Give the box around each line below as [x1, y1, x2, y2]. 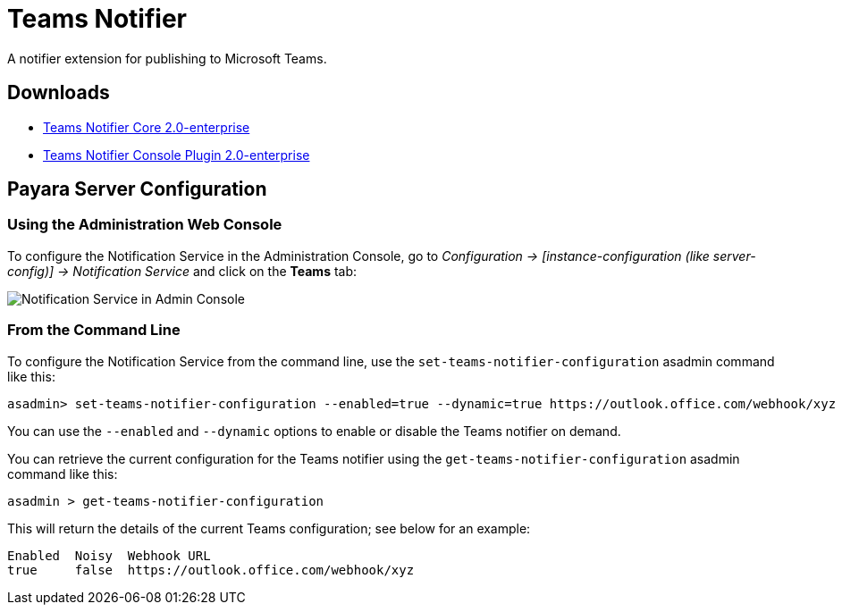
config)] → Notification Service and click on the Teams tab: [7, 263, 358, 279]
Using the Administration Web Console [7, 215, 282, 234]
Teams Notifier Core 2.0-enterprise [43, 119, 250, 135]
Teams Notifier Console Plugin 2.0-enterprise [43, 147, 310, 163]
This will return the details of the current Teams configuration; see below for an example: [7, 520, 531, 536]
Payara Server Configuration [7, 178, 267, 201]
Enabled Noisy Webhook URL [7, 548, 211, 563]
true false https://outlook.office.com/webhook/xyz [7, 562, 415, 577]
